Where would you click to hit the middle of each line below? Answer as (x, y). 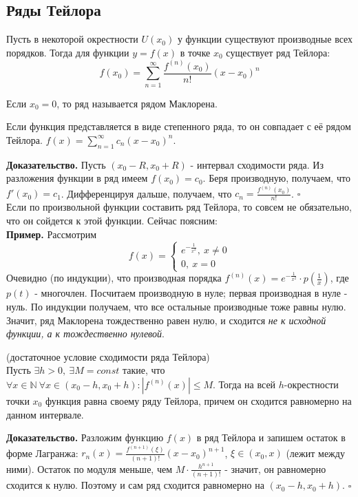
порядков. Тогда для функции (68, 52)
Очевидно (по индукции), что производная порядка (114, 278)
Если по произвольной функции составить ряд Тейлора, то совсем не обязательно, (179, 207)
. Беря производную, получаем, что (276, 178)
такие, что (144, 370)
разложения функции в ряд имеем (77, 178)
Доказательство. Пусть (56, 164)
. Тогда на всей (244, 384)
